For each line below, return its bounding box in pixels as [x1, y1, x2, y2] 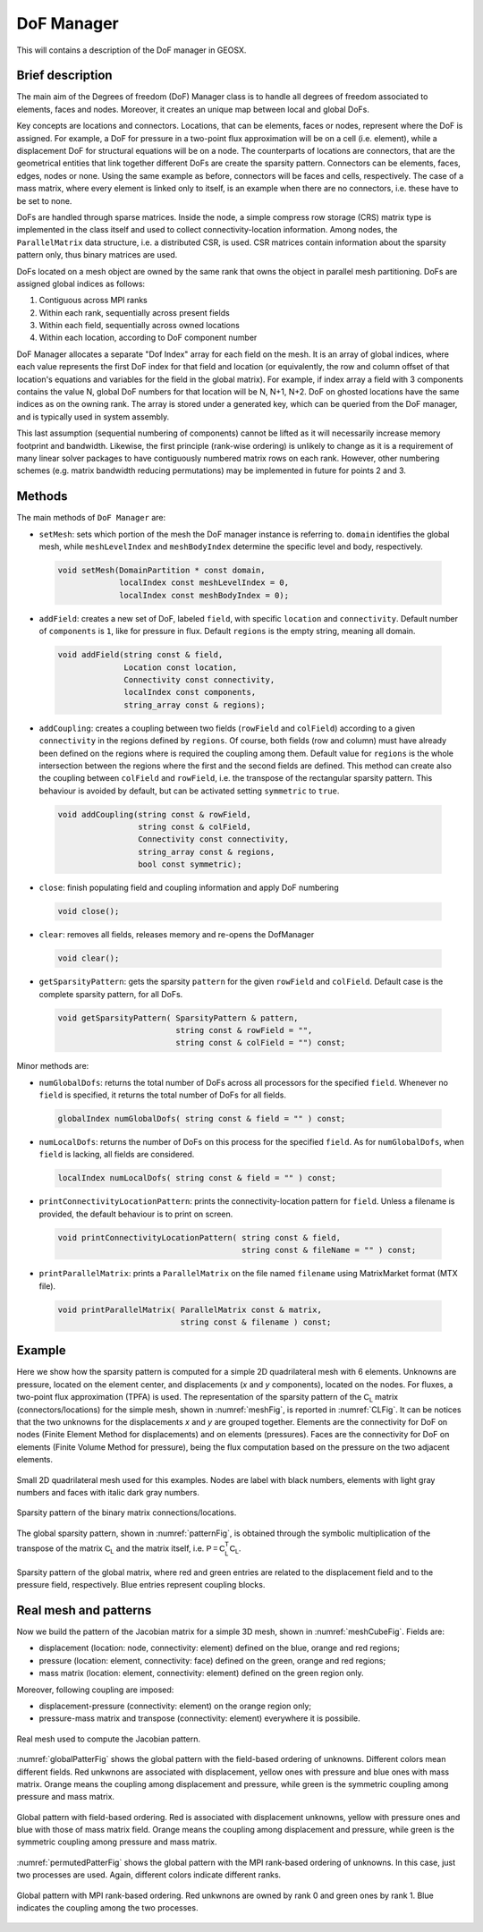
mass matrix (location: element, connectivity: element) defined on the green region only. [38, 1668, 364, 1679]
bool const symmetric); [137, 860, 242, 869]
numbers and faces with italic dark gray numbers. [16, 1487, 200, 1497]
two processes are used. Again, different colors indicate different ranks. [16, 1869, 282, 1880]
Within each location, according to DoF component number [38, 332, 258, 343]
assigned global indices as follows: [16, 278, 146, 289]
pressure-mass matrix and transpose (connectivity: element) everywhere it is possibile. [38, 1713, 361, 1724]
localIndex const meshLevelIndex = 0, [119, 578, 290, 588]
